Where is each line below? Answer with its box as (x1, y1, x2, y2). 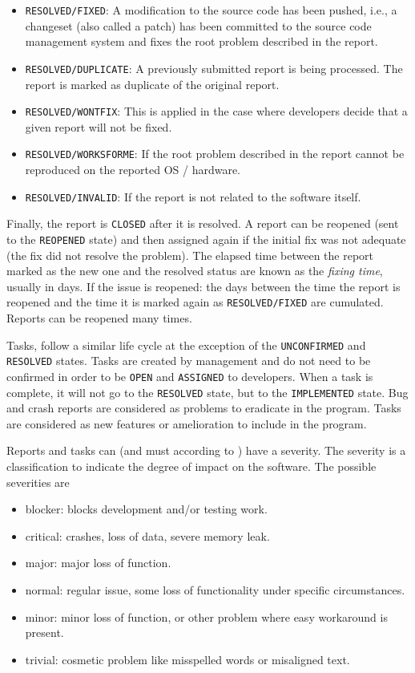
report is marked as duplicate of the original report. (25, 75, 280, 92)
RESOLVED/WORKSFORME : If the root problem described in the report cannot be (25, 145, 405, 162)
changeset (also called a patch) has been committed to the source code (25, 17, 372, 34)
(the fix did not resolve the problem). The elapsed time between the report (6, 246, 374, 263)
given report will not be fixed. (25, 118, 172, 135)
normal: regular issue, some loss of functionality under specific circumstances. (25, 581, 405, 598)
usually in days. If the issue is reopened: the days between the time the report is (6, 278, 401, 294)
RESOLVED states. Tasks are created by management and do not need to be (6, 352, 371, 369)
